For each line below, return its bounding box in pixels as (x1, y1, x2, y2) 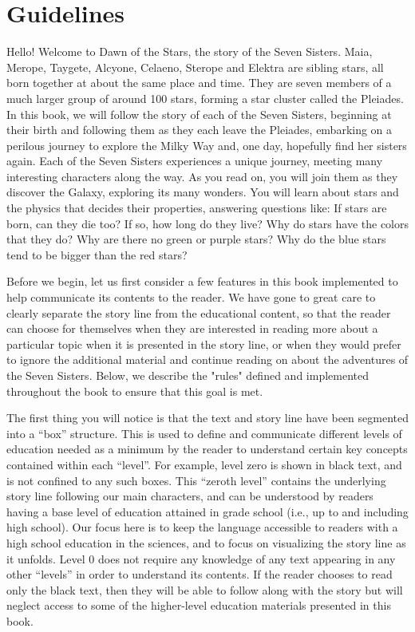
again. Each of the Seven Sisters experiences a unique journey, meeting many (6, 152, 383, 169)
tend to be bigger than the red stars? (6, 246, 188, 263)
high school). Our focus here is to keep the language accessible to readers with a (6, 519, 398, 535)
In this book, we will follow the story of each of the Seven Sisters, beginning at (6, 105, 392, 122)
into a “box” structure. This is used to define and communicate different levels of (6, 425, 402, 441)
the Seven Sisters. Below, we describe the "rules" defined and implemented (6, 367, 369, 383)
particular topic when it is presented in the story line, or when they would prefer (6, 335, 401, 352)
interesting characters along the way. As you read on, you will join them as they (6, 168, 398, 184)
